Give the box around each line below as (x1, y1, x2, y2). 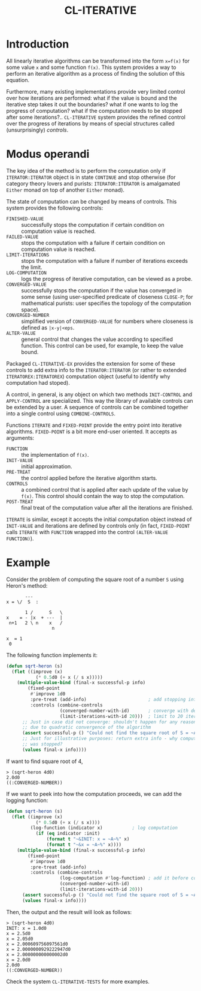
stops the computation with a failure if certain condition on (21, 239, 166, 246)
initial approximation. (21, 463, 73, 470)
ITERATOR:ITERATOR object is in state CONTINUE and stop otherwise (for (6, 173, 176, 181)
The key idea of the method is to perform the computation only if (6, 167, 166, 174)
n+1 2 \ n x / (8, 619, 63, 626)
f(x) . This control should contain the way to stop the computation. (21, 492, 185, 499)
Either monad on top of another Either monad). (6, 186, 124, 193)
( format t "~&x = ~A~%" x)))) (46, 842, 121, 848)
